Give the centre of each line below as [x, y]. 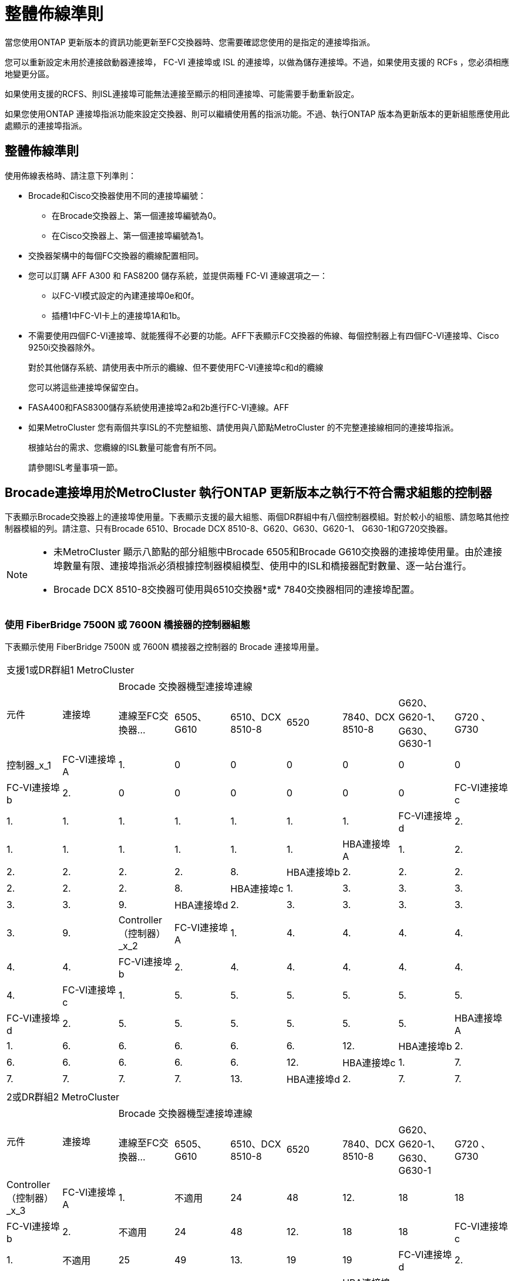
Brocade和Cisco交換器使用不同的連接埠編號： [117, 195]
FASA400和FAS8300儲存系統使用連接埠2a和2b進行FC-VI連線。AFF [159, 407]
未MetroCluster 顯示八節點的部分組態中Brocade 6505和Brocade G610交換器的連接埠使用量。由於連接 [278, 552]
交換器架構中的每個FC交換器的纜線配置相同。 [116, 255]
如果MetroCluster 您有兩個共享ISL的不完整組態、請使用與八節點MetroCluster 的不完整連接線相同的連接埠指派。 [243, 427]
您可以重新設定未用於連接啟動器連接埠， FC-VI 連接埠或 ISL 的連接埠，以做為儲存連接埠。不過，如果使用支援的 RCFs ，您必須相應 [257, 62]
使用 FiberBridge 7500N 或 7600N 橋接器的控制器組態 [127, 624]
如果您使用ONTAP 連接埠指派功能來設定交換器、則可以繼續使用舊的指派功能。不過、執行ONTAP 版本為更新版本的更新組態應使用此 [257, 114]
